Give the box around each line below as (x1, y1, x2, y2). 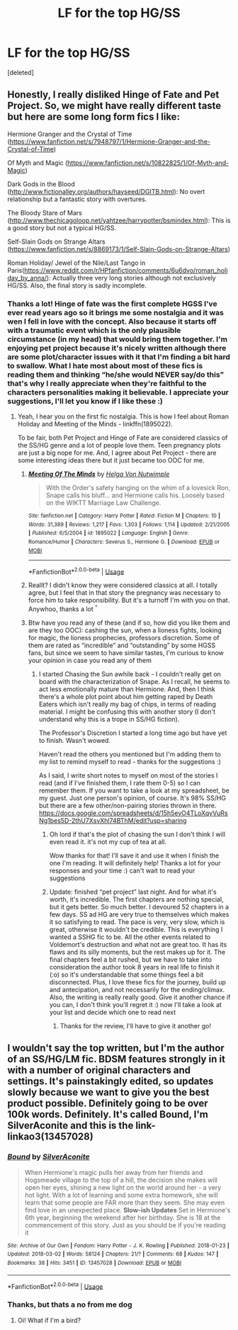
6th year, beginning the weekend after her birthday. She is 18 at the (24, 1213, 221, 1222)
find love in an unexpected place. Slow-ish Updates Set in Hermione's (24, 1205, 231, 1214)
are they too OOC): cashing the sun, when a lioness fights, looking (28, 625, 222, 635)
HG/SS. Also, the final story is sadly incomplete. (7, 281, 147, 290)
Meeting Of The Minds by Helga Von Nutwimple (28, 470, 170, 479)
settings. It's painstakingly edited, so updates (7, 1075, 214, 1088)
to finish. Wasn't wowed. (38, 736, 111, 744)
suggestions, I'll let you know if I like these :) (7, 396, 163, 406)
